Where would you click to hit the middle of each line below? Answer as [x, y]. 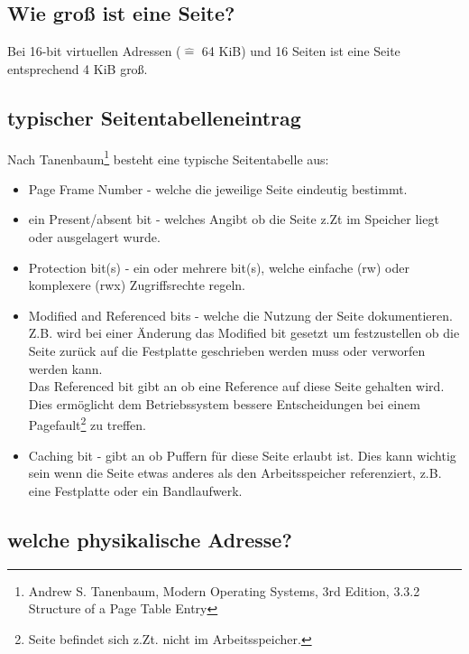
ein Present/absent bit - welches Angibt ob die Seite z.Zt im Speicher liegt [234, 219]
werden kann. [65, 368]
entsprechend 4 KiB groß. [78, 68]
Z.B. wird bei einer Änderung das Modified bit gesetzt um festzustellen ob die [244, 333]
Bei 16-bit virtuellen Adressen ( [94, 51]
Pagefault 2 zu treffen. [87, 424]
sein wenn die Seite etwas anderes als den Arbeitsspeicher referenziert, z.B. [235, 473]
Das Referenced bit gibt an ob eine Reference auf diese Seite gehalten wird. [236, 386]
